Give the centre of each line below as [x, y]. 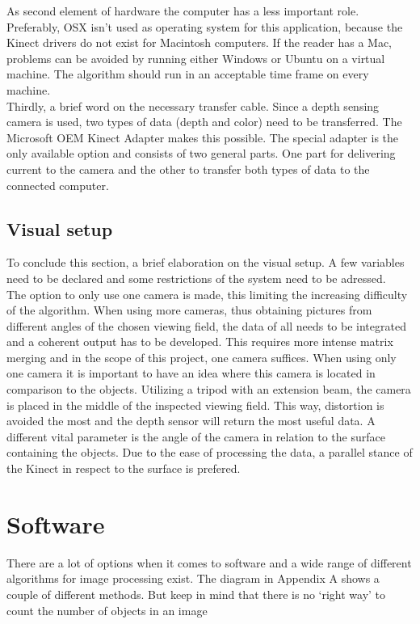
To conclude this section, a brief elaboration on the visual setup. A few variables [206, 262]
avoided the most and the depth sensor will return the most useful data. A [191, 421]
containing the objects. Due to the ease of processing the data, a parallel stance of [210, 452]
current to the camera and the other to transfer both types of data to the [188, 169]
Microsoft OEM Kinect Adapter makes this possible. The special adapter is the [203, 137]
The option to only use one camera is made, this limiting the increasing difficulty [207, 294]
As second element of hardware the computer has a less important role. [183, 11]
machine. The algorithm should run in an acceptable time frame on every [188, 74]
